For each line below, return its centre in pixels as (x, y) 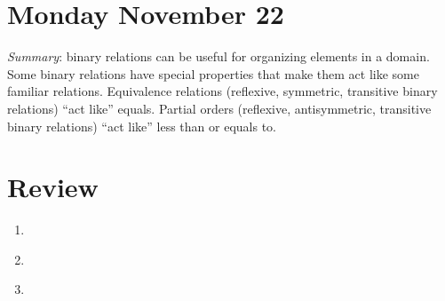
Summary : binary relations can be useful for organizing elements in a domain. (219, 56)
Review (53, 187)
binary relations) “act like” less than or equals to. (142, 126)
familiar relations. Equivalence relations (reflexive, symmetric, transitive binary (222, 91)
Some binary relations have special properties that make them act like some (213, 73)
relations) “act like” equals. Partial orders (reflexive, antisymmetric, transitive (219, 108)
